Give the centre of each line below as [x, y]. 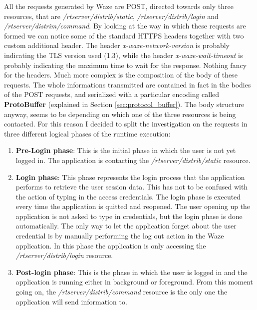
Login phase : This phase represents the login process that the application [130, 177]
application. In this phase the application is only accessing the [111, 245]
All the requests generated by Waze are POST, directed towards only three [119, 6]
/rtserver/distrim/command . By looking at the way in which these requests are [125, 26]
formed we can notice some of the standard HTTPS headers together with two [124, 35]
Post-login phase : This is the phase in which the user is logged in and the [131, 272]
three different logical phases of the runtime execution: [87, 133]
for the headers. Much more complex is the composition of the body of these [121, 75]
